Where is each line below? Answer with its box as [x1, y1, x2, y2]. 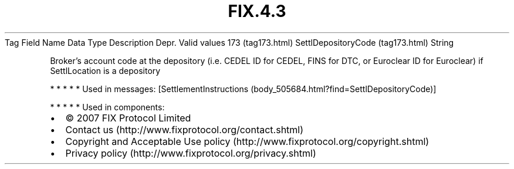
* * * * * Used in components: [50, 102, 165, 112]
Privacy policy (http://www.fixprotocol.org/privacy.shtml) [65, 147, 316, 159]
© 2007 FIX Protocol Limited [65, 111, 191, 124]
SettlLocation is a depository [50, 65, 161, 76]
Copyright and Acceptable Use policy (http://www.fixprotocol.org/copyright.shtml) [65, 135, 430, 147]
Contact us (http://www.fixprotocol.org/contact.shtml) [65, 123, 304, 136]
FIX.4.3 [228, 1, 286, 21]
